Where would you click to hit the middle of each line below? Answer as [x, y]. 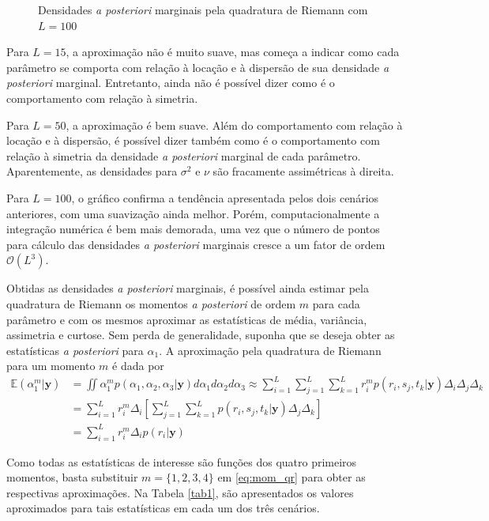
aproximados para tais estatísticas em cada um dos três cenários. [163, 508]
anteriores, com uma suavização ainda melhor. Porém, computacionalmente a [193, 213]
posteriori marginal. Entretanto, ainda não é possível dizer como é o [171, 83]
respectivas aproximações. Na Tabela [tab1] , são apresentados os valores [180, 492]
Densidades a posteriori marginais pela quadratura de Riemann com [203, 9]
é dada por [138, 366]
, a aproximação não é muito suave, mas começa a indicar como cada [233, 52]
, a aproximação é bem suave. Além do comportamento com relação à [234, 125]
